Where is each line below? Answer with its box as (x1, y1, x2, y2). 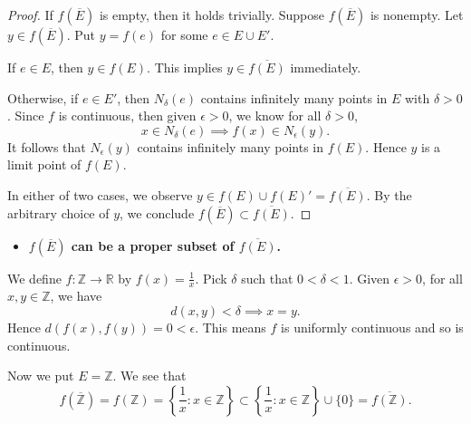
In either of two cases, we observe (7, 185, 193, 204)
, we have (50, 286, 102, 305)
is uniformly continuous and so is (281, 317, 464, 336)
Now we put (7, 366, 74, 385)
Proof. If (7, 5, 53, 24)
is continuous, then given (58, 106, 197, 125)
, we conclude (120, 203, 195, 222)
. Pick (195, 268, 227, 287)
